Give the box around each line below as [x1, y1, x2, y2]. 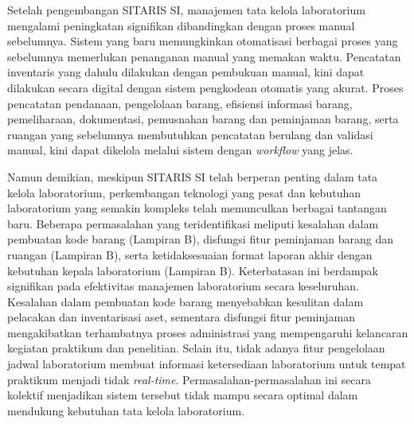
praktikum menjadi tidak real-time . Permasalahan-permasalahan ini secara [7, 371, 372, 387]
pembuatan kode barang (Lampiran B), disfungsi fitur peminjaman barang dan [7, 231, 393, 247]
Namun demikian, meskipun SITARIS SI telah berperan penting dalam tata [7, 168, 378, 185]
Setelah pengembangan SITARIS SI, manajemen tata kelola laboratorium [7, 2, 365, 18]
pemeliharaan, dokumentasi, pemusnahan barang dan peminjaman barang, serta [7, 111, 399, 127]
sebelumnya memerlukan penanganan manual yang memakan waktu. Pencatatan [7, 48, 401, 64]
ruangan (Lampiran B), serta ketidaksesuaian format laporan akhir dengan [7, 246, 373, 263]
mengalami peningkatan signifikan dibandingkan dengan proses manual [7, 17, 355, 33]
